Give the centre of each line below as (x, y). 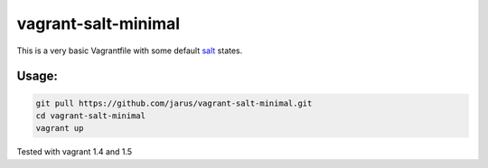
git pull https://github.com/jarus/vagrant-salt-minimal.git (174, 103)
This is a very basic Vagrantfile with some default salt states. (130, 51)
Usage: (38, 76)
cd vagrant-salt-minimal (91, 116)
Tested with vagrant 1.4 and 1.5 (75, 152)
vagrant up (60, 128)
